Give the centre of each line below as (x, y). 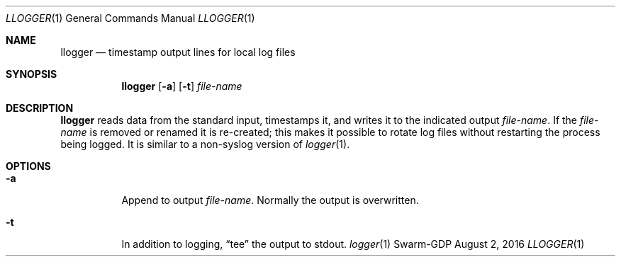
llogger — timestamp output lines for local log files (178, 52)
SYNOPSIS (32, 74)
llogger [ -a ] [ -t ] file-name (182, 86)
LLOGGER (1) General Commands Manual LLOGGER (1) (130, 18)
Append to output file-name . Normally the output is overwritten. (270, 200)
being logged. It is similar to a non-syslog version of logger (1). (205, 144)
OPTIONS (28, 166)
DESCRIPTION (40, 108)
